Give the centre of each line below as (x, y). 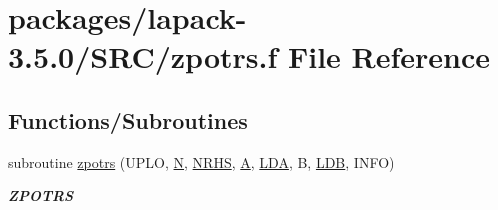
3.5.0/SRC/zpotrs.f (143, 56)
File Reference (389, 56)
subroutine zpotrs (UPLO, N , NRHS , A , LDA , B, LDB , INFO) (201, 161)
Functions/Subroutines (128, 119)
